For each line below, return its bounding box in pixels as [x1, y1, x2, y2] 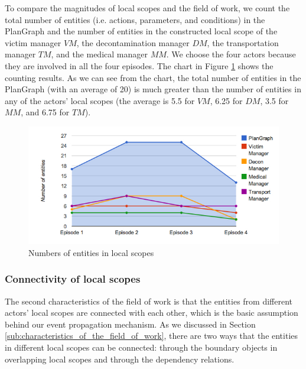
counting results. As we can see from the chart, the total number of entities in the [5, 71, 301, 83]
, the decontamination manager [76, 36, 190, 48]
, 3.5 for [260, 94, 289, 106]
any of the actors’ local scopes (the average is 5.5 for [5, 94, 195, 106]
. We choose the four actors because [166, 48, 296, 60]
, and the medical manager [51, 48, 148, 60]
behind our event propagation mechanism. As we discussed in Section [5, 318, 256, 330]
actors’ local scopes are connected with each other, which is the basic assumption [5, 306, 298, 319]
